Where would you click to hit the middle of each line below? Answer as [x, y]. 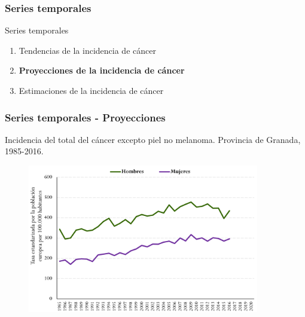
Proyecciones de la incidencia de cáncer [102, 70]
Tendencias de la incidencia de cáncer [87, 50]
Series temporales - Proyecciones [85, 117]
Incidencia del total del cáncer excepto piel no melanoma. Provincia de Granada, [153, 139]
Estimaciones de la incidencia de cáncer [91, 90]
